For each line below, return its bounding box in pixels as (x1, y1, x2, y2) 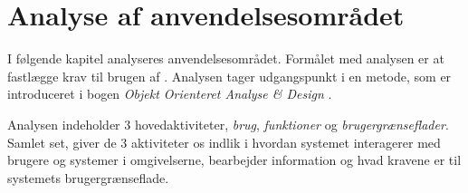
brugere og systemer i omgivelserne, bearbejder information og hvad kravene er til (7, 150, 462, 169)
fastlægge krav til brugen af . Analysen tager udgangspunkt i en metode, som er (7, 66, 452, 85)
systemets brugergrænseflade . (7, 168, 169, 187)
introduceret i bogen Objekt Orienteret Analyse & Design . (7, 84, 332, 103)
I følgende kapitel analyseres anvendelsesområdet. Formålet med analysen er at (7, 49, 444, 68)
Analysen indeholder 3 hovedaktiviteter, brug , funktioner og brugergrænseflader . (7, 114, 449, 133)
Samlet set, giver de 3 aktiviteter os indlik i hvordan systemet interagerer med (7, 132, 441, 151)
